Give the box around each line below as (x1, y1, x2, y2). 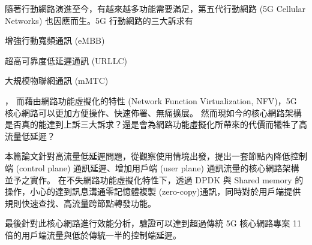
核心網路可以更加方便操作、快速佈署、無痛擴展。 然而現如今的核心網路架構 (5, 106, 302, 119)
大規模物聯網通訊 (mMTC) (5, 74, 109, 87)
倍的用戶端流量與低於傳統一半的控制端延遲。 (5, 228, 181, 241)
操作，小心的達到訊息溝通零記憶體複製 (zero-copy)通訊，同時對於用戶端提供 (5, 185, 301, 198)
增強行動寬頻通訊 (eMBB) (5, 34, 105, 47)
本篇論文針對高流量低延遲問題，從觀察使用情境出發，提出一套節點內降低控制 (5, 150, 307, 162)
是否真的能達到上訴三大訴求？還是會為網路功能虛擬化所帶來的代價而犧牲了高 (5, 118, 307, 131)
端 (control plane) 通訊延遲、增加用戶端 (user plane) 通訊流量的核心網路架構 (5, 161, 299, 174)
